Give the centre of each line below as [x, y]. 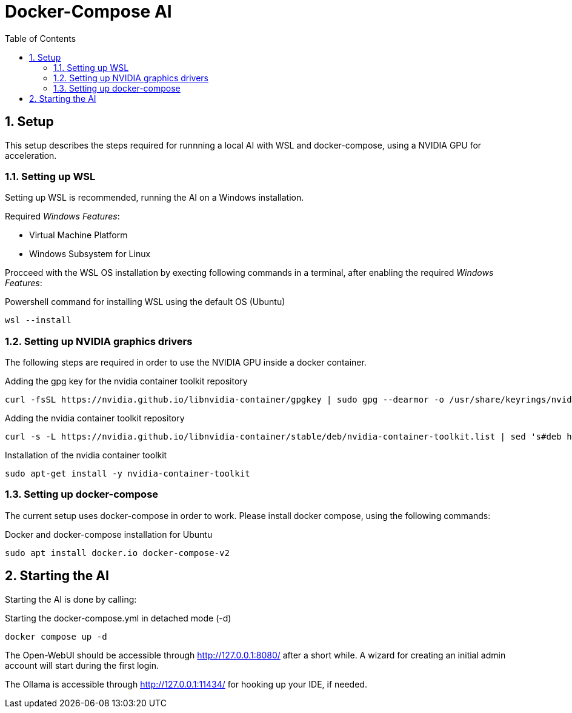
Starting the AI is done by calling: [71, 599]
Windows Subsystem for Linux [90, 254]
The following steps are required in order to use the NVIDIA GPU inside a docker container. [186, 363]
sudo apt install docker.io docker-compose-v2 [117, 553]
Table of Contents [41, 38]
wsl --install [38, 320]
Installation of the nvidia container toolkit [86, 455]
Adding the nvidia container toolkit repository [95, 418]
